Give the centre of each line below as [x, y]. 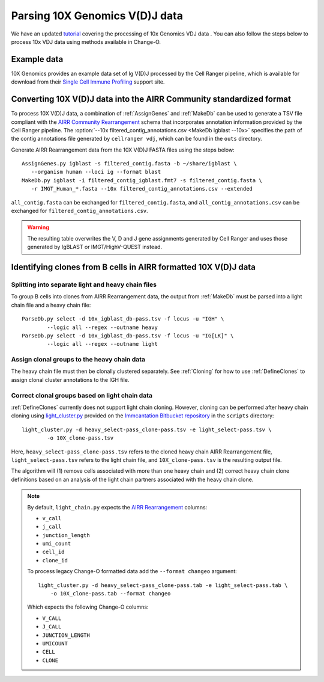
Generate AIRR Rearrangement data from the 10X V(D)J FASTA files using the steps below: [123, 150]
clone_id [55, 560]
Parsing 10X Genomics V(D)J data [97, 16]
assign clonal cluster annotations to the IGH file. [70, 379]
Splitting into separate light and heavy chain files [84, 284]
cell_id [54, 552]
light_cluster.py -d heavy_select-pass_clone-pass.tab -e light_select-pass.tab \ [163, 585]
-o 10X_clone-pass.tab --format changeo [110, 594]
